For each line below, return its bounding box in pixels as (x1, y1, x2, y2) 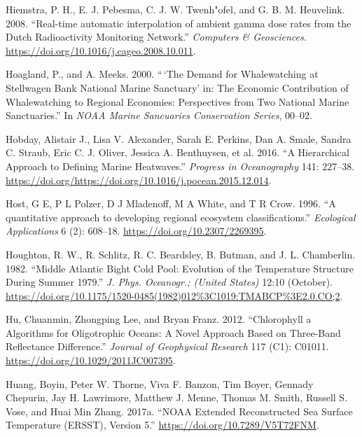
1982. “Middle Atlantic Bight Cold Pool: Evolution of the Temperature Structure (6, 261, 354, 275)
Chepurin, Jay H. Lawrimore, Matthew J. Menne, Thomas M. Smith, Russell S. (6, 390, 348, 405)
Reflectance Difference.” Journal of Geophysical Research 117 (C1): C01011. (6, 339, 329, 354)
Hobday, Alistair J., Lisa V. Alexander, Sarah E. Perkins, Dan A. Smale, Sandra (6, 131, 351, 146)
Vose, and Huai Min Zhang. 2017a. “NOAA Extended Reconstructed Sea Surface (6, 403, 353, 418)
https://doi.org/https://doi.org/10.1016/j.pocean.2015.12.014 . (6, 172, 272, 187)
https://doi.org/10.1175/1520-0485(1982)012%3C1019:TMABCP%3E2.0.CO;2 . (6, 288, 343, 303)
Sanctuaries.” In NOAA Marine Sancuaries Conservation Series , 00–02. (6, 108, 312, 123)
